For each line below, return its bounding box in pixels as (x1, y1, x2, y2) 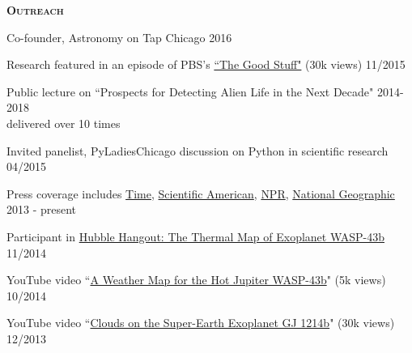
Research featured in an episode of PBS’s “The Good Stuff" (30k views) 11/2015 (6, 56, 406, 73)
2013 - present (6, 201, 77, 218)
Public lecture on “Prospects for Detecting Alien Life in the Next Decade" (6, 83, 374, 100)
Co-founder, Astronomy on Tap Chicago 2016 (6, 28, 232, 45)
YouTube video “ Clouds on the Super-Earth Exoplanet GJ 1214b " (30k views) (6, 314, 395, 331)
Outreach (6, 2, 64, 18)
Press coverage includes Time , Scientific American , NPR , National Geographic (6, 185, 395, 202)
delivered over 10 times (6, 114, 121, 131)
